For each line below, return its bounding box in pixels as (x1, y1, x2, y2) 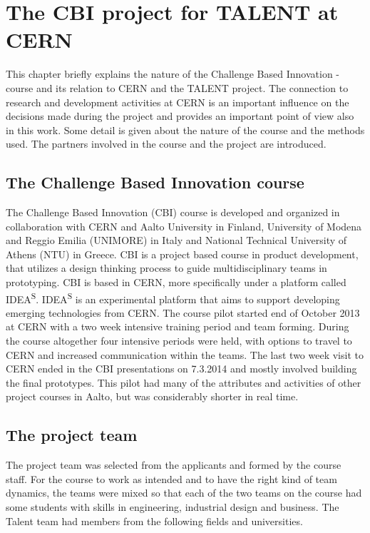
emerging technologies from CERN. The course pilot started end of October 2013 (6, 305, 360, 320)
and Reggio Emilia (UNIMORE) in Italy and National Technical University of (6, 233, 347, 248)
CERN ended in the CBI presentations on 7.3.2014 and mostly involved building (6, 361, 357, 376)
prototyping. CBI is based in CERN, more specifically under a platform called (6, 275, 346, 290)
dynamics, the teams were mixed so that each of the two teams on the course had (6, 485, 362, 500)
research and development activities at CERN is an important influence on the (6, 94, 349, 109)
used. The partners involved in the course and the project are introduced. (6, 136, 327, 151)
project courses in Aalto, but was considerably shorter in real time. (6, 389, 299, 404)
